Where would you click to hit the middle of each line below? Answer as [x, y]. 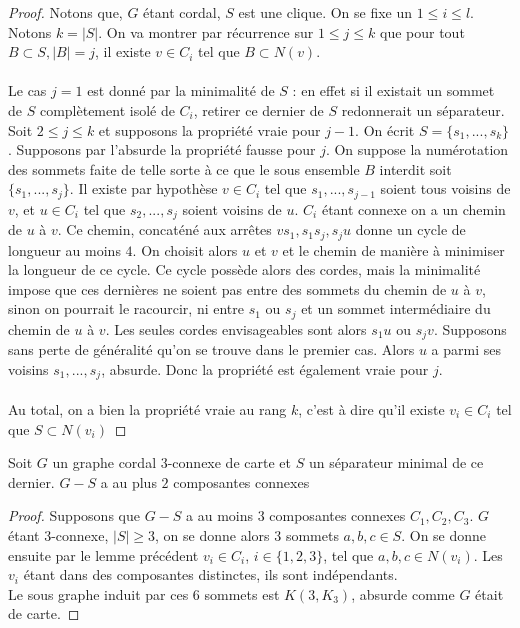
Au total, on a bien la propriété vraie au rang [147, 409]
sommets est [242, 593]
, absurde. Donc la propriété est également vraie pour [265, 368]
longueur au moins [64, 249]
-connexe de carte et [229, 462]
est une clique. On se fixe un [325, 12]
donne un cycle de [410, 229]
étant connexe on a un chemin [413, 208]
